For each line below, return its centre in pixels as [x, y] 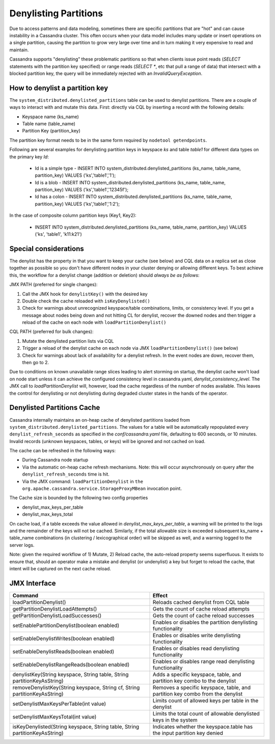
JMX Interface [33, 583]
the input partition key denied [188, 733]
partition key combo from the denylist [198, 694]
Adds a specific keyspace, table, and [197, 674]
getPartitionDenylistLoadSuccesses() [57, 615]
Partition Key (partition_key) [51, 131]
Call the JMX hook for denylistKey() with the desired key [85, 294]
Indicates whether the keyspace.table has [203, 727]
